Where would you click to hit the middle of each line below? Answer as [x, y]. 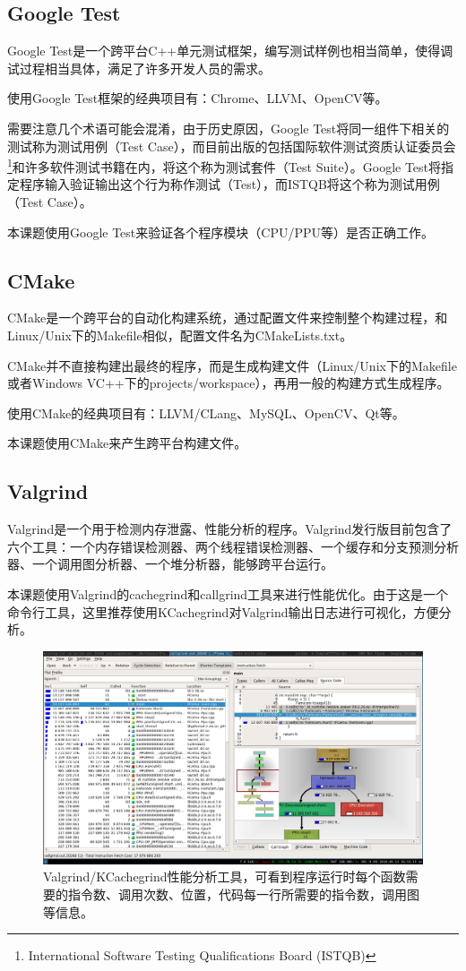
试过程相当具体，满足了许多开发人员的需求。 [139, 68]
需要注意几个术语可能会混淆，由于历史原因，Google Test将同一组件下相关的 [229, 128]
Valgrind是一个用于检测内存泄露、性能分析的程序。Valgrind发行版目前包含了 [230, 529]
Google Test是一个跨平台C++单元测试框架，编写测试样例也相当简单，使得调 [230, 51]
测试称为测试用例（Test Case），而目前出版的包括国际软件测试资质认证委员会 [232, 146]
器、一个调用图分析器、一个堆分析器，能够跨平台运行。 [170, 564]
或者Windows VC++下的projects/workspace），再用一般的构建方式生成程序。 [229, 383]
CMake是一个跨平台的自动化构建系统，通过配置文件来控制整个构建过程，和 [228, 318]
